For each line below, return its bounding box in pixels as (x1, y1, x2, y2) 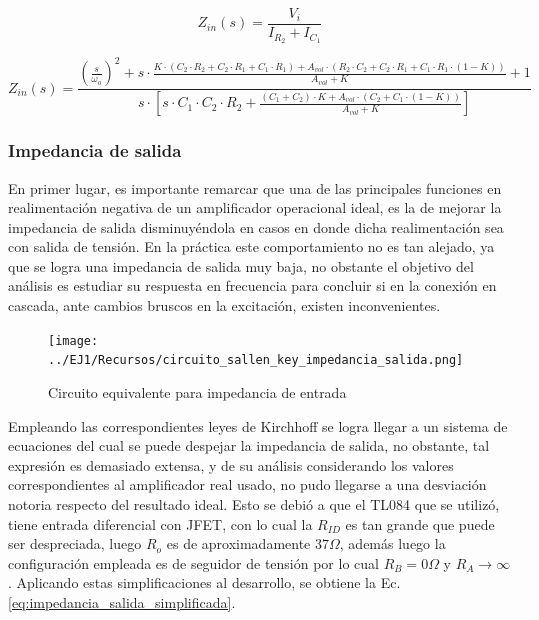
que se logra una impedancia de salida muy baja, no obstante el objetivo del (8, 255, 474, 276)
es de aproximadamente (166, 533, 311, 554)
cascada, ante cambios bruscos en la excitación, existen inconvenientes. (8, 295, 441, 316)
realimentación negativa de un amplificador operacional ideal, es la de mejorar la (8, 197, 502, 218)
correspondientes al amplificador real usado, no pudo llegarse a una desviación (8, 474, 487, 495)
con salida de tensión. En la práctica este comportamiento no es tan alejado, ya (8, 236, 495, 257)
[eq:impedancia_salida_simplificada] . (8, 591, 236, 612)
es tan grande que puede (345, 513, 495, 534)
